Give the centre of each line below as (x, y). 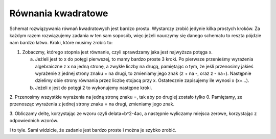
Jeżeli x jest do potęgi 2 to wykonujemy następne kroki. (94, 88)
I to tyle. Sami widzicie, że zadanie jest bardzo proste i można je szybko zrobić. (93, 130)
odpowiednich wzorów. (34, 121)
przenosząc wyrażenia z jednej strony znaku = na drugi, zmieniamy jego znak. (92, 104)
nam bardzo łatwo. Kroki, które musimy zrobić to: (61, 43)
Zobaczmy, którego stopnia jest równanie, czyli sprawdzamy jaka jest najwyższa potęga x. (118, 52)
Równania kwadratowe (59, 13)
